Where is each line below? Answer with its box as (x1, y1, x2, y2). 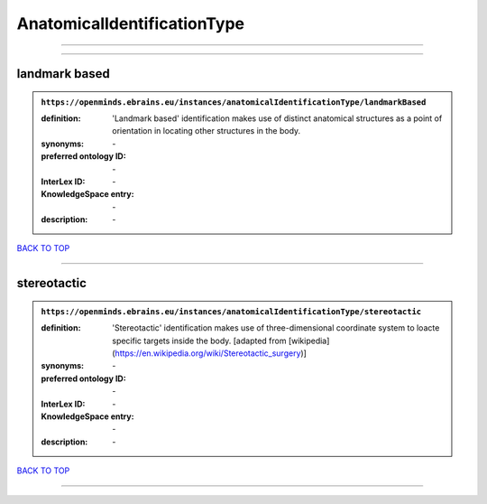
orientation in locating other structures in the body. (112, 126, 301, 136)
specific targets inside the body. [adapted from (112, 335, 287, 346)
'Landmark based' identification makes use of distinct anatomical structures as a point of (112, 113, 443, 124)
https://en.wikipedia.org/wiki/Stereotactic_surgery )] (115, 348, 307, 359)
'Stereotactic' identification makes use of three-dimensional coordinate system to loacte (112, 322, 440, 333)
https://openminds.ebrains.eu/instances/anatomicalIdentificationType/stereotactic (41, 306, 422, 316)
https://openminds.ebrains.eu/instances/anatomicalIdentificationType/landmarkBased (41, 97, 427, 107)
